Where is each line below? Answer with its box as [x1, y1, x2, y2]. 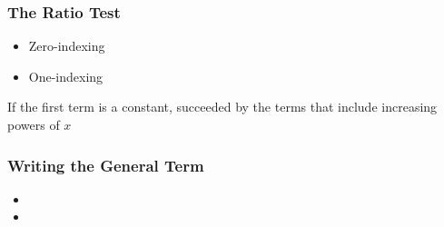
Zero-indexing [28, 36, 105, 55]
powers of [7, 115, 60, 133]
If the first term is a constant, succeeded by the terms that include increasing [7, 97, 438, 116]
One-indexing [28, 66, 104, 85]
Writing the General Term [7, 153, 204, 176]
